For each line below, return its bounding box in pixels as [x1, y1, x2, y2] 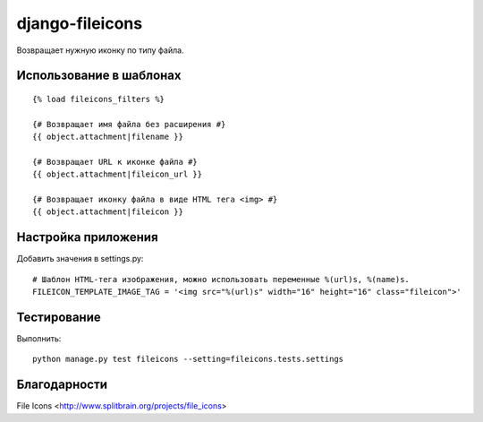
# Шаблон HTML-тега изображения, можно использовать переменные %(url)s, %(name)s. [32, 274, 411, 284]
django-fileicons [16, 13, 143, 33]
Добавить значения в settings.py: [16, 254, 144, 264]
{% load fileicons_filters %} [32, 94, 165, 104]
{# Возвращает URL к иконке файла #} [32, 157, 199, 167]
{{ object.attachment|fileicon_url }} [32, 169, 203, 179]
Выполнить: [16, 333, 62, 344]
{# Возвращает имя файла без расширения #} [32, 119, 226, 129]
